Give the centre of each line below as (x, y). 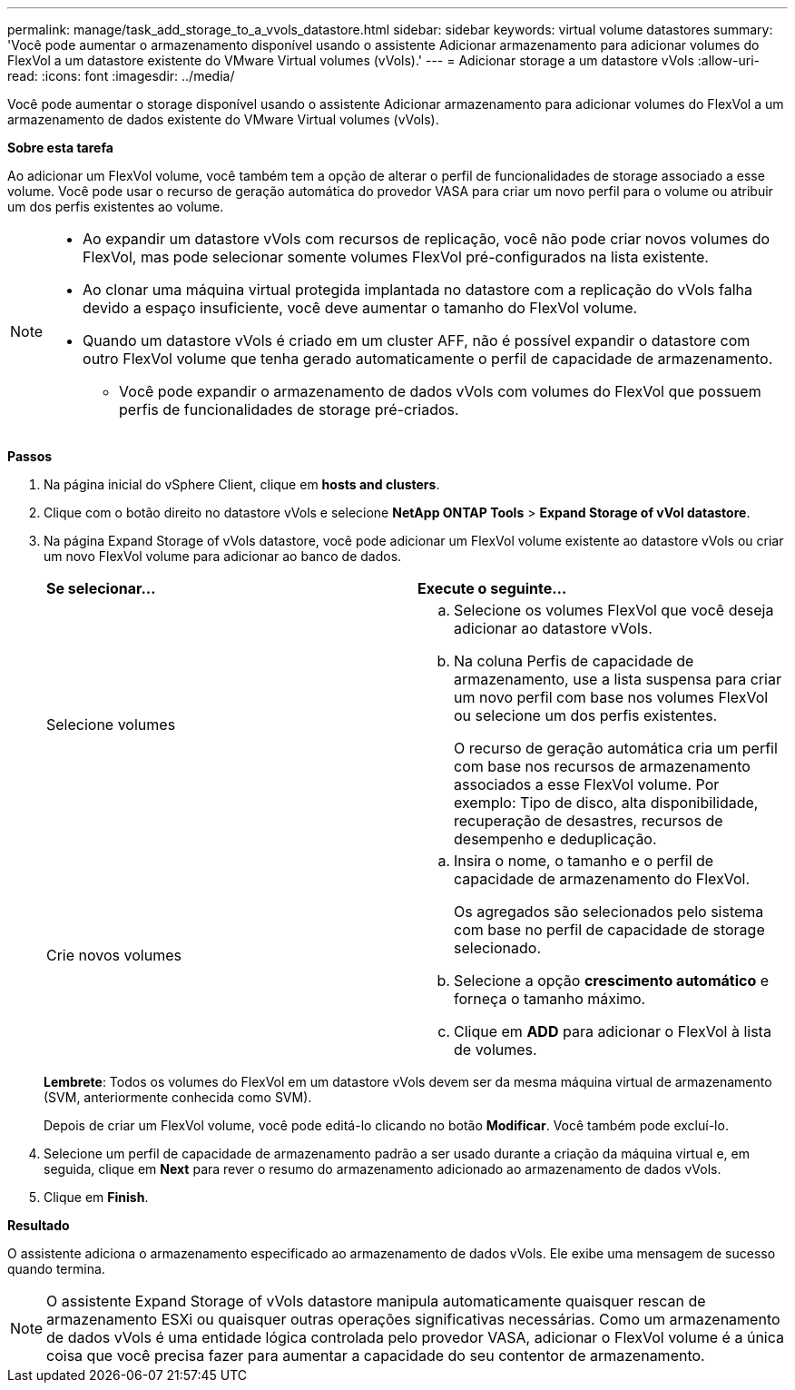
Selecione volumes (111, 725)
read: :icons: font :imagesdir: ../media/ (121, 76)
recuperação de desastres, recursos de (589, 821)
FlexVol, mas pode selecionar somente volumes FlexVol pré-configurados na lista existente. (396, 257)
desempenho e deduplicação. (555, 839)
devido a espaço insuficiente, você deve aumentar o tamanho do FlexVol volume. (360, 308)
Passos (30, 456)
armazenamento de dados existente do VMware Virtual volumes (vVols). (223, 119)
